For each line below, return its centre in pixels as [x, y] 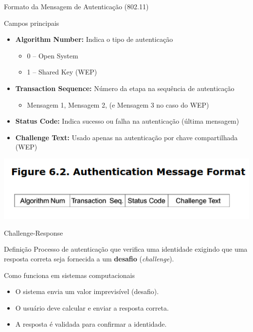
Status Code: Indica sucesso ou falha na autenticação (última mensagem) [127, 121]
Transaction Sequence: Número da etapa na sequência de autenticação [125, 88]
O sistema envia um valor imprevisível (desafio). [87, 291]
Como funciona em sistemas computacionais [69, 275]
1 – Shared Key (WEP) [62, 72]
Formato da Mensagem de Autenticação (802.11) [76, 6]
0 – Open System [53, 55]
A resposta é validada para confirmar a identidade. [91, 324]
